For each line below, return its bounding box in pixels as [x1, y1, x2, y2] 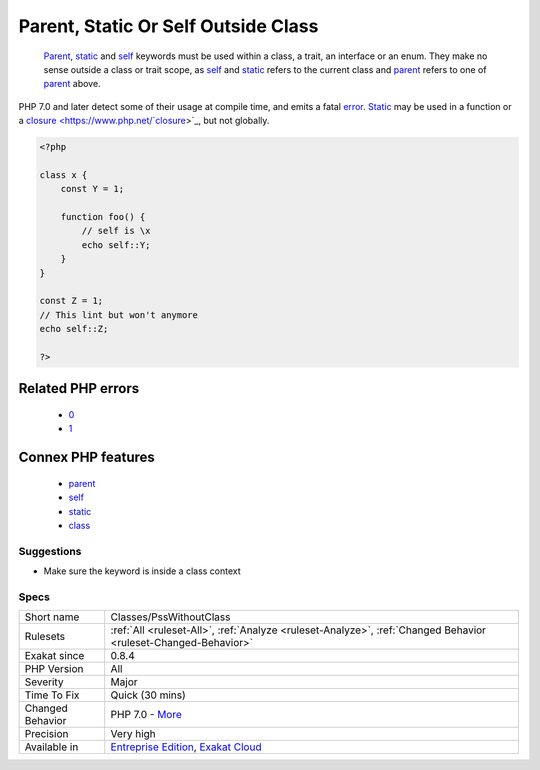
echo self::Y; [81, 239, 151, 250]
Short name [24, 610, 80, 624]
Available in [24, 740, 79, 754]
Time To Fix [24, 688, 80, 702]
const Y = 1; [60, 183, 125, 195]
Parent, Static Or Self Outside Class [18, 15, 319, 37]
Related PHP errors [18, 380, 140, 397]
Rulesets [24, 630, 65, 644]
